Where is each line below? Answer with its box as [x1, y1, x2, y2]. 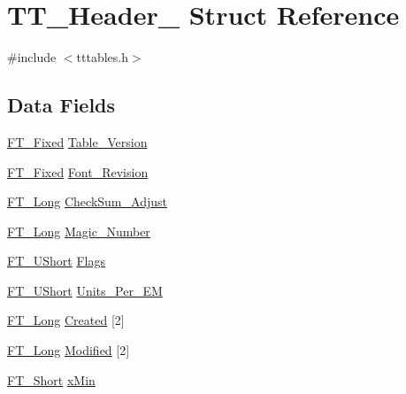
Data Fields [7, 91, 116, 119]
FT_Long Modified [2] [7, 341, 130, 359]
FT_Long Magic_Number [7, 221, 150, 240]
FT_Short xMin [7, 370, 96, 389]
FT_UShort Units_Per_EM [7, 281, 163, 299]
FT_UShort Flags [7, 251, 105, 270]
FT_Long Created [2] [7, 311, 125, 329]
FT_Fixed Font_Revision [7, 162, 149, 181]
